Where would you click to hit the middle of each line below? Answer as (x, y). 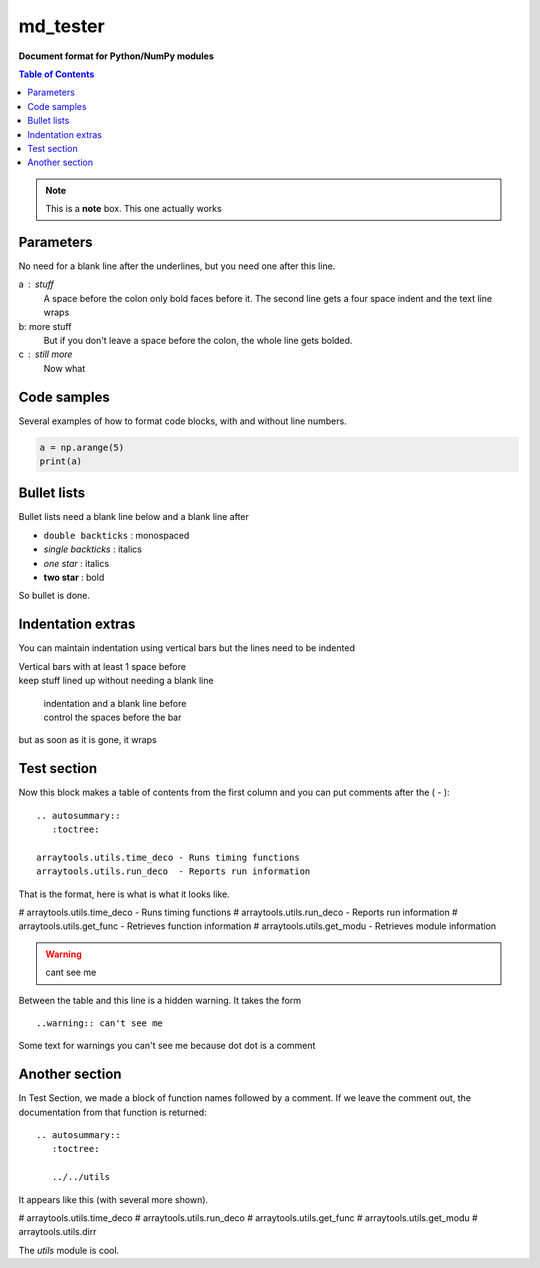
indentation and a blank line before (115, 703)
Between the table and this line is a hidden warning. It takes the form (160, 1000)
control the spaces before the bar (112, 717)
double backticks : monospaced (116, 535)
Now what (64, 368)
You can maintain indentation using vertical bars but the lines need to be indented (186, 648)
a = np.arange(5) (82, 447)
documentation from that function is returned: (112, 1112)
